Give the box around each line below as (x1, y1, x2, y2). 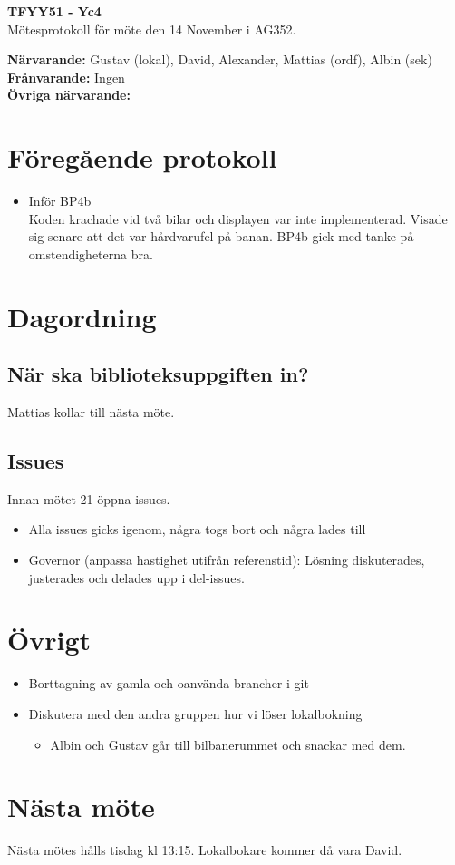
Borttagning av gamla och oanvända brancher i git (28, 674, 309, 693)
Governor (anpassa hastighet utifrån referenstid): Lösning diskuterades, (28, 550, 425, 569)
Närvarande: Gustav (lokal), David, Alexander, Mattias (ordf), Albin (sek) (7, 50, 432, 69)
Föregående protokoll (7, 139, 277, 176)
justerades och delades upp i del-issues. (28, 568, 245, 587)
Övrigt (7, 621, 92, 658)
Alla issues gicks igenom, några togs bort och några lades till (28, 520, 366, 539)
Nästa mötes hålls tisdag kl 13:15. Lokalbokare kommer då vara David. (7, 841, 402, 860)
